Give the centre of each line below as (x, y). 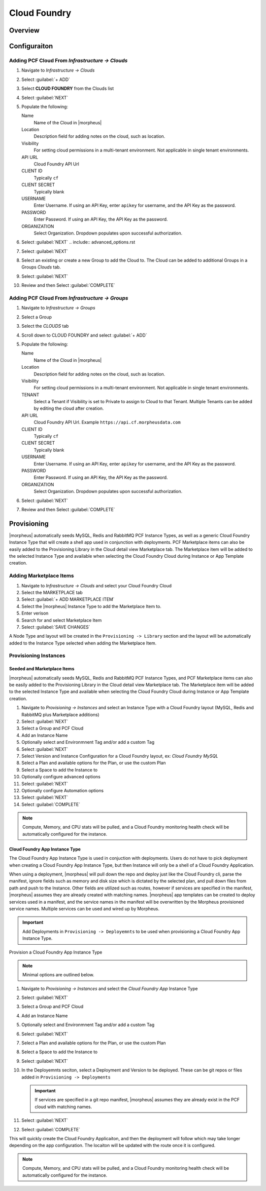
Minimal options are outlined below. (58, 975)
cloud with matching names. (63, 1107)
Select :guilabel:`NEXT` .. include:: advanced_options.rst (78, 242)
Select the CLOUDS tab (45, 326)
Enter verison (35, 613)
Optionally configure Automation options (63, 790)
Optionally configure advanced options (61, 777)
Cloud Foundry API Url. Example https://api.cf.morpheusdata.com (107, 423)
